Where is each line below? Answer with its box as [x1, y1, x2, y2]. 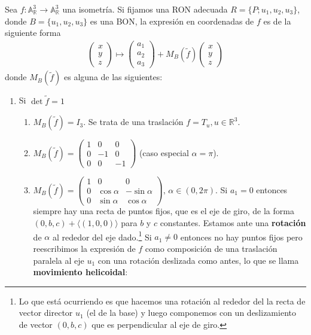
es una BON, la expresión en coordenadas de [90, 14, 254, 27]
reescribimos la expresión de [33, 242, 136, 254]
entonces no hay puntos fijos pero [180, 230, 303, 243]
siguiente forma [5, 26, 61, 39]
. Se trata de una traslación [83, 115, 184, 128]
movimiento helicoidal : [33, 266, 128, 278]
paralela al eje [33, 254, 84, 266]
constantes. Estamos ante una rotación [160, 217, 306, 229]
